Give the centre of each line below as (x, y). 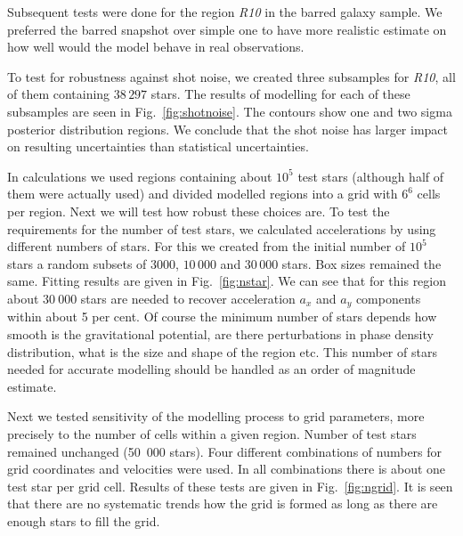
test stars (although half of (371, 176)
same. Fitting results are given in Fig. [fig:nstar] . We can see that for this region (227, 281)
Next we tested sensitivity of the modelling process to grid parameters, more (216, 416)
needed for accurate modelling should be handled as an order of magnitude (211, 369)
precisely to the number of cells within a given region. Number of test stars (212, 433)
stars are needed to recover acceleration (188, 298)
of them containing (59, 94)
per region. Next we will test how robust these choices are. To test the (199, 211)
